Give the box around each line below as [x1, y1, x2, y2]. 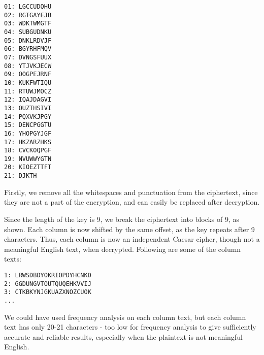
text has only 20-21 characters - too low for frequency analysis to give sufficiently [4, 321, 256, 332]
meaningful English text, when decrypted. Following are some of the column [4, 243, 241, 254]
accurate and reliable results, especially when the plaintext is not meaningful [4, 331, 243, 342]
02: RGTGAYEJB [4, 11, 52, 19]
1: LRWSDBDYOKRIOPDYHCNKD [4, 271, 91, 279]
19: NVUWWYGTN [4, 155, 52, 163]
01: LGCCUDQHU [4, 3, 52, 10]
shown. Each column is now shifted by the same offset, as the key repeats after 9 [4, 223, 255, 234]
